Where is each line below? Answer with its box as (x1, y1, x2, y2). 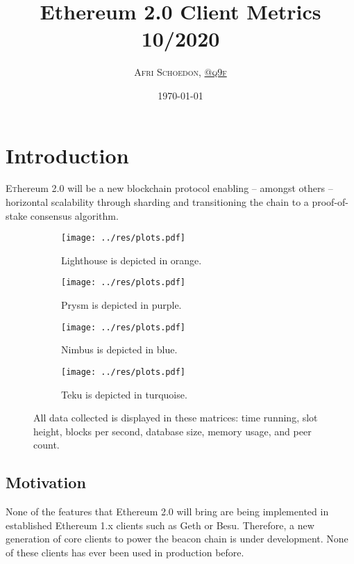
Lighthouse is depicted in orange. (61, 252, 202, 267)
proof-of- (312, 195, 349, 209)
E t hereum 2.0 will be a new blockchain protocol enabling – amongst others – (6, 181, 333, 195)
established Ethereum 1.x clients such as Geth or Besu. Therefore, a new (6, 517, 314, 532)
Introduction (6, 140, 129, 169)
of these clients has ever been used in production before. (6, 545, 244, 559)
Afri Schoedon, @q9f (134, 65, 227, 79)
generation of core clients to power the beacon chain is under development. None (6, 531, 348, 546)
